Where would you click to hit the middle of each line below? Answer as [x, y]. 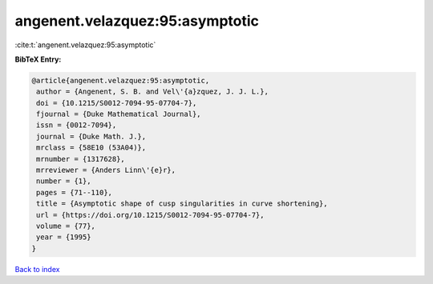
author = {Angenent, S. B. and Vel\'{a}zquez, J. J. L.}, [152, 92]
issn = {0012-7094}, [77, 125]
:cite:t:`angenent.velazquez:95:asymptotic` [85, 45]
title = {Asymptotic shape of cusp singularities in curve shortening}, [182, 204]
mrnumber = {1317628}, [81, 159]
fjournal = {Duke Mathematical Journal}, [119, 114]
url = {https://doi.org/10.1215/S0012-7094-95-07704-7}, [150, 215]
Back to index [37, 269]
